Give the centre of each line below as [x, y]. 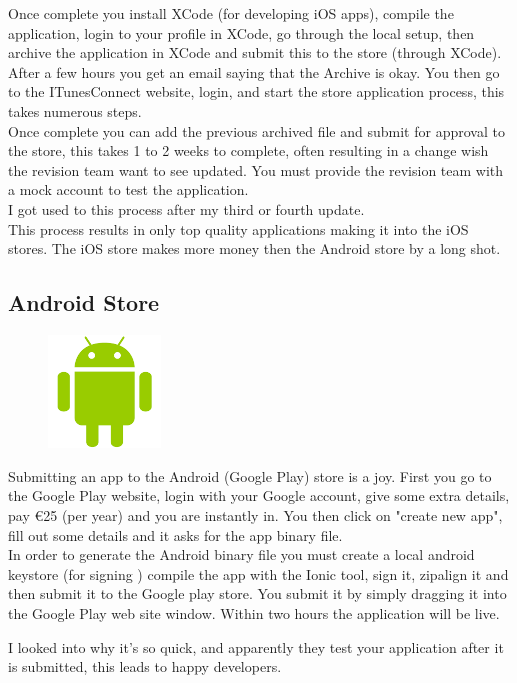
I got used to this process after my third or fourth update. [186, 208]
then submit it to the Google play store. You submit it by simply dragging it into [257, 593]
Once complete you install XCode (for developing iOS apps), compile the [231, 13]
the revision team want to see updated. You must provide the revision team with [256, 169]
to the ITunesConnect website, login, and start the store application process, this [256, 91]
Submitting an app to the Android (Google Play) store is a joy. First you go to [250, 475]
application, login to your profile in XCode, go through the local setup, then [241, 32]
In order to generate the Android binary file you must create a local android [241, 554]
